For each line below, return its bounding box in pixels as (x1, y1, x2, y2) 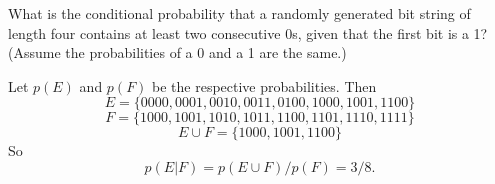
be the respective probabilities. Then (152, 75, 377, 96)
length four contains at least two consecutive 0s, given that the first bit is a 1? (8, 22, 488, 43)
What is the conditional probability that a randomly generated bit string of (8, 3, 471, 23)
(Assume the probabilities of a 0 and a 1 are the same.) (8, 42, 347, 63)
